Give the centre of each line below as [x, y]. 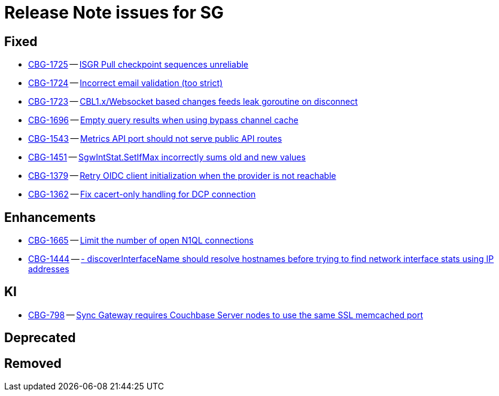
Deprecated [40, 338]
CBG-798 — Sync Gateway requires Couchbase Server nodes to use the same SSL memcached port [226, 315]
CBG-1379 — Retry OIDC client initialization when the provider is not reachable [182, 176]
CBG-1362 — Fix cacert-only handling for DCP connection [142, 194]
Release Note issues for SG [114, 13]
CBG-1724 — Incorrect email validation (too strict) [126, 83]
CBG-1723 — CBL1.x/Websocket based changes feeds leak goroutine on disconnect [193, 102]
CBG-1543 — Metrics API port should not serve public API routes [155, 139]
